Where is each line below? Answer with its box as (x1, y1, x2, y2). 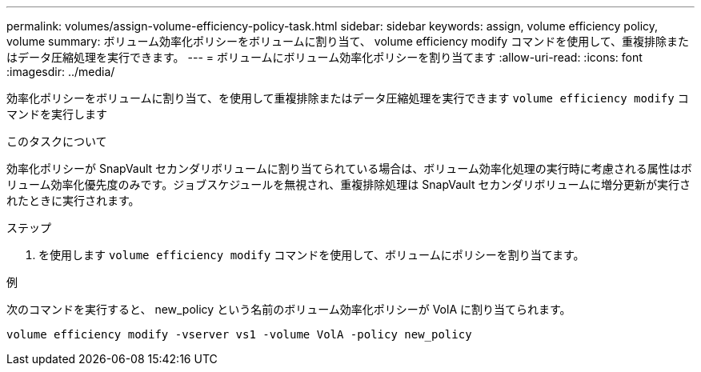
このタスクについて (6, 134, 107, 148)
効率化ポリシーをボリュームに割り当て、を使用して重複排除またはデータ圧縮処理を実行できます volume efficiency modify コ (6, 91, 689, 105)
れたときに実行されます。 (6, 194, 140, 207)
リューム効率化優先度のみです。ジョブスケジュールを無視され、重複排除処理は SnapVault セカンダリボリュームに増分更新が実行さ (6, 178, 691, 191)
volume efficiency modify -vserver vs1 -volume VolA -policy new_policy (6, 328, 472, 341)
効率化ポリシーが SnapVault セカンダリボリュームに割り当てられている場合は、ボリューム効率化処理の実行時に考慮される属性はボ (6, 162, 692, 175)
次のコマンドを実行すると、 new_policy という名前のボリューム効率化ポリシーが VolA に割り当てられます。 (6, 302, 571, 316)
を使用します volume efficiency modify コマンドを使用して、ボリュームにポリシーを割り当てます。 (38, 248, 585, 262)
